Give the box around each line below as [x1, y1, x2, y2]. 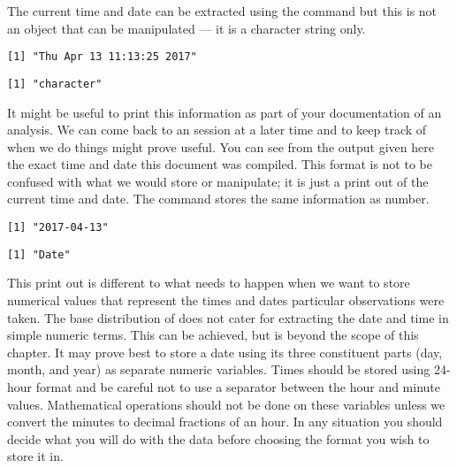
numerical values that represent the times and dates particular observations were [7, 290, 445, 309]
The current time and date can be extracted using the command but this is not [7, 2, 438, 19]
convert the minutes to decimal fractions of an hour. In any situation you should [7, 412, 443, 431]
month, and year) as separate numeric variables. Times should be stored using [7, 360, 430, 379]
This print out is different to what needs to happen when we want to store [7, 273, 410, 292]
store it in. [7, 447, 64, 465]
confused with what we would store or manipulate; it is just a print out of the [7, 172, 429, 190]
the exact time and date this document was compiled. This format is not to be [7, 155, 432, 173]
